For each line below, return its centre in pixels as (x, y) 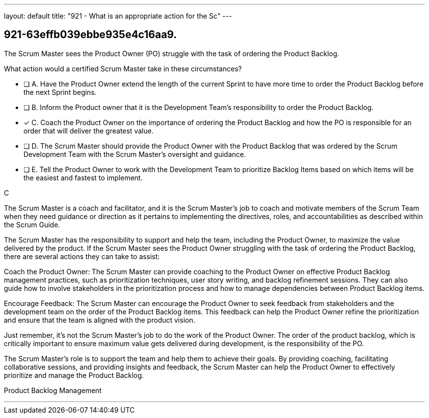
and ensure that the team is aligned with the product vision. (100, 320)
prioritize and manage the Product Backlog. (74, 375)
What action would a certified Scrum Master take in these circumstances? (123, 68)
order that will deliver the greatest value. (89, 131)
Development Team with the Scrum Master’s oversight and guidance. (135, 154)
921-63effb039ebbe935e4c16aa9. (91, 35)
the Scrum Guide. (32, 224)
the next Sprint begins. (60, 92)
